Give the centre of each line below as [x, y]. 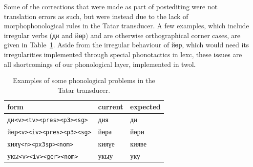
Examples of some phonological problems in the [84, 80]
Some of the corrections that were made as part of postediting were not [111, 6]
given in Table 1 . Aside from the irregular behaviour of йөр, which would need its [126, 45]
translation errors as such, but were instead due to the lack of [96, 16]
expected [145, 107]
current [111, 107]
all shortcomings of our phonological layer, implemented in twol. [100, 64]
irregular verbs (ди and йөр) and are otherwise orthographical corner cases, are [122, 35]
